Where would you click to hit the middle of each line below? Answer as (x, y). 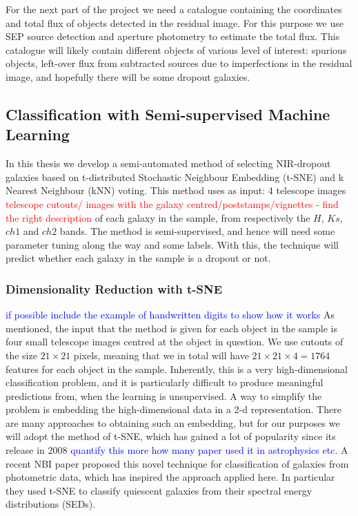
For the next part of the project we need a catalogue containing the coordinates (174, 9)
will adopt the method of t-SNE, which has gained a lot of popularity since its (171, 436)
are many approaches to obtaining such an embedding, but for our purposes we (173, 422)
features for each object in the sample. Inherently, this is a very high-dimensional (177, 369)
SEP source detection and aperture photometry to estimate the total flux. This (173, 36)
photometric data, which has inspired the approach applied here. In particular (170, 477)
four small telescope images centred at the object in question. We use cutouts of (175, 342)
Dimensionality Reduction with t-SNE (114, 288)
